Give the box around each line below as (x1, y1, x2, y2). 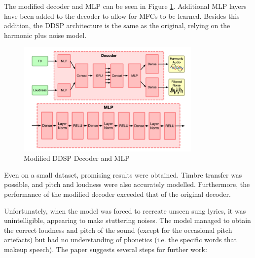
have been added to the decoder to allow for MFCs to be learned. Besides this (4, 10, 240, 21)
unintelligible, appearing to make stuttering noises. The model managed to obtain (4, 215, 251, 225)
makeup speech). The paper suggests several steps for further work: (4, 244, 207, 255)
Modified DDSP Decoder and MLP (24, 153, 130, 163)
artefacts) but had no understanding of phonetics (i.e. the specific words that (4, 234, 237, 245)
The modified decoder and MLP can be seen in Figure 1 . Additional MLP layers (4, 1, 247, 11)
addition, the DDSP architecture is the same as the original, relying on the (4, 20, 230, 31)
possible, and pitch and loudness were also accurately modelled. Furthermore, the (4, 179, 250, 189)
